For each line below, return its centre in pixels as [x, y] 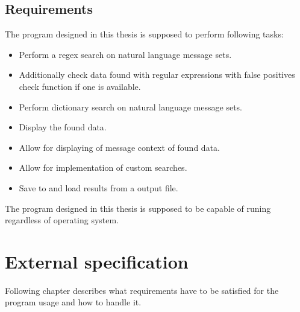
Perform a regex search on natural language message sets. [125, 54]
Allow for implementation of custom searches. [103, 167]
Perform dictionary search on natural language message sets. [130, 107]
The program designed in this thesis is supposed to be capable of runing [138, 208]
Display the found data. [63, 127]
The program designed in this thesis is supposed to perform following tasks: [144, 34]
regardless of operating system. [62, 220]
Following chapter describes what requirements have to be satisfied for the [142, 290]
